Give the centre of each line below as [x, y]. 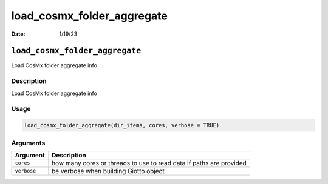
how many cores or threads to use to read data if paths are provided [149, 163]
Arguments [28, 143]
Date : [18, 34]
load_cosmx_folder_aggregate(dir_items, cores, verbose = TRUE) [122, 125]
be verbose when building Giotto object [108, 171]
